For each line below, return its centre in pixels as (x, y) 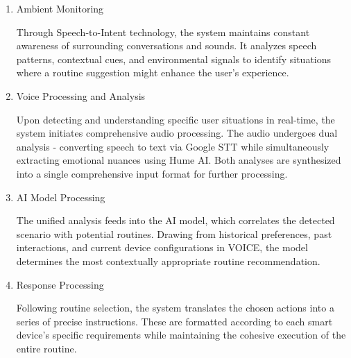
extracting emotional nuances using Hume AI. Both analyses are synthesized (179, 160)
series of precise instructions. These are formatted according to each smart (174, 321)
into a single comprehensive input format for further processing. (152, 173)
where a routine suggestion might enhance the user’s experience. (153, 73)
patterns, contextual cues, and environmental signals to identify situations (174, 59)
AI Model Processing (61, 197)
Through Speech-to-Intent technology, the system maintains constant (163, 32)
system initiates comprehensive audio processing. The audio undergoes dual (177, 133)
